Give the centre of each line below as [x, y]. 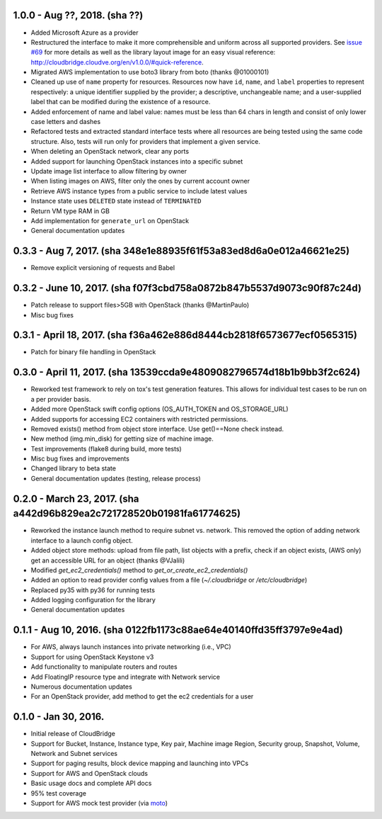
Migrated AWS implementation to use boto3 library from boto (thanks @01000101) [150, 72]
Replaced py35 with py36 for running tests [93, 590]
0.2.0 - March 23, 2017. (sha [76, 498]
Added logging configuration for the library [93, 600]
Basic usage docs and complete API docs [91, 784]
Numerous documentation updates [81, 687]
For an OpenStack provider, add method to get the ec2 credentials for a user [142, 696]
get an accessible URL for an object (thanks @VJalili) [108, 560]
